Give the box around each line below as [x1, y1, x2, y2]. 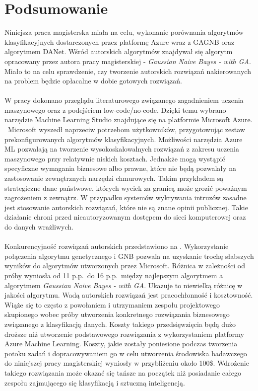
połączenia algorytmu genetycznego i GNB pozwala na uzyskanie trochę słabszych [4, 250, 254, 261]
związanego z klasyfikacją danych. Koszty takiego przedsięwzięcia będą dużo [4, 318, 236, 329]
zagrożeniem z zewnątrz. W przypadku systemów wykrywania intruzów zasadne [4, 192, 247, 203]
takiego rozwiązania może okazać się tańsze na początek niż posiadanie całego [4, 367, 242, 378]
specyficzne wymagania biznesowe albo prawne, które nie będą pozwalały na [4, 163, 236, 173]
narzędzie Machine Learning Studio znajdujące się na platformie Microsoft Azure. [4, 114, 253, 125]
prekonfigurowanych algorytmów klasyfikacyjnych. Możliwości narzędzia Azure [4, 134, 243, 144]
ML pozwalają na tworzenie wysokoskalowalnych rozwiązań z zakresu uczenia [4, 144, 239, 154]
